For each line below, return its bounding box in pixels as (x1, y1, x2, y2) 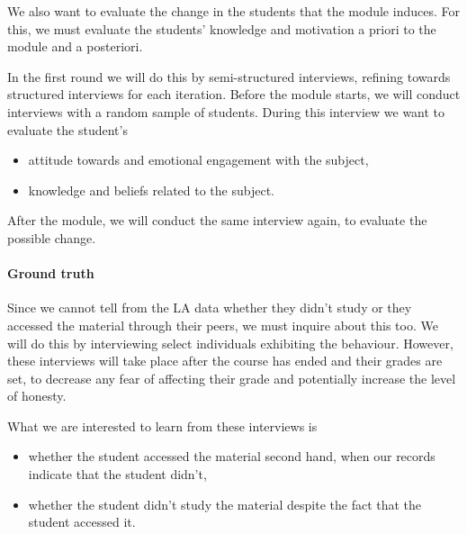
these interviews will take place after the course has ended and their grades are (7, 351, 443, 370)
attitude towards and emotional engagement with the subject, (28, 150, 369, 169)
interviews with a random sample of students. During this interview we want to (7, 102, 445, 121)
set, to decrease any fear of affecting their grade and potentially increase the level (7, 368, 456, 387)
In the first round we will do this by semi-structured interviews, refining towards (7, 67, 451, 86)
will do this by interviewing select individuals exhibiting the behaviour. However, (7, 333, 454, 352)
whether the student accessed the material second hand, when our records (28, 447, 436, 466)
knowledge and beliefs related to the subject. (28, 180, 274, 199)
